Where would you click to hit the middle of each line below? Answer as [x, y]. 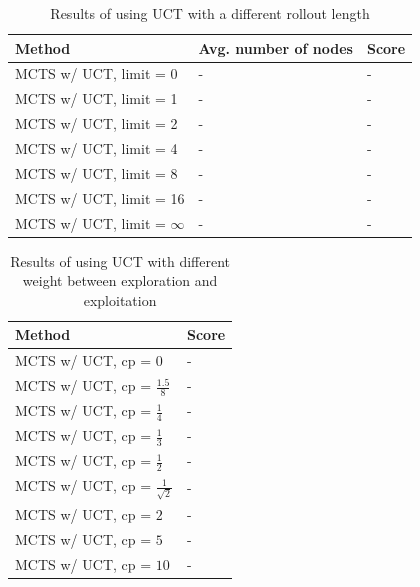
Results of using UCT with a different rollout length [210, 13]
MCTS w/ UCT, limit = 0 [96, 73]
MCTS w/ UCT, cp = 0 [89, 360]
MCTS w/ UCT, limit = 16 [100, 197]
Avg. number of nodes [275, 47]
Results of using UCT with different [120, 260]
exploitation [120, 299]
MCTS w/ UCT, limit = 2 [96, 123]
